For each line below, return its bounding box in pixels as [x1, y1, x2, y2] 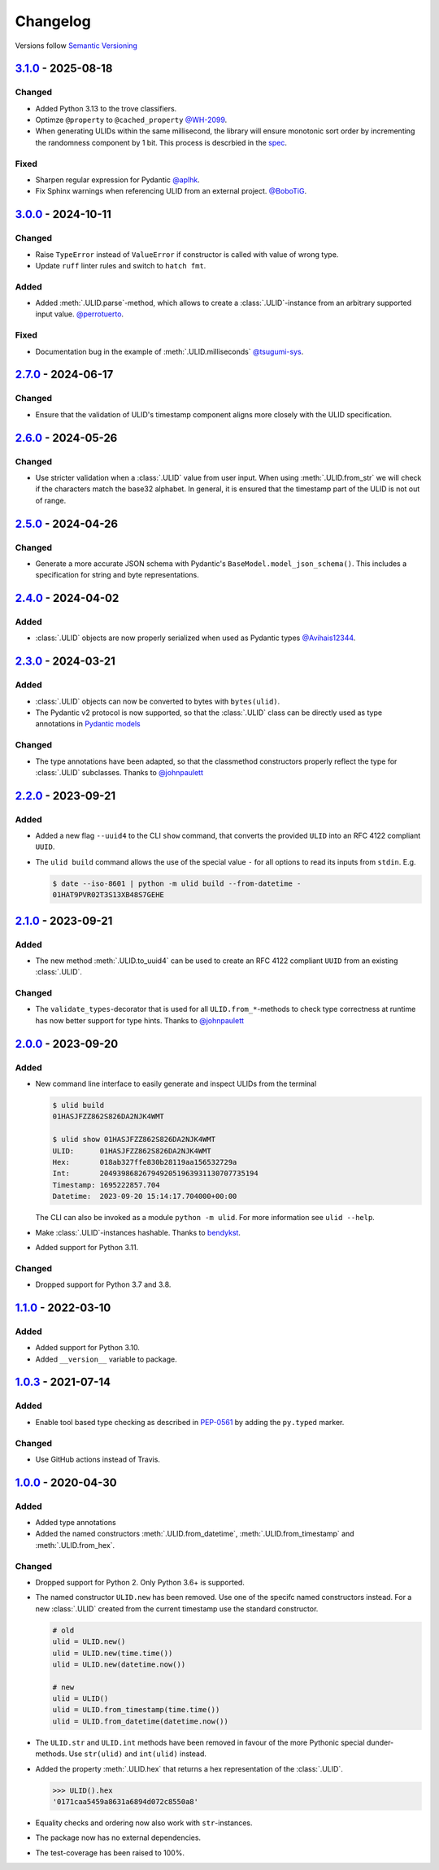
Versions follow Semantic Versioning [15, 41, 138, 50]
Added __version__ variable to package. [35, 1354, 178, 1364]
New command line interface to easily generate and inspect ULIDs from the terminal [35, 1079, 317, 1089]
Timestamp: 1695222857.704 [52, 1180, 160, 1189]
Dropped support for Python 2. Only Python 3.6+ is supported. [35, 1577, 246, 1587]
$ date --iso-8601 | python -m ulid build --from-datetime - [52, 878, 302, 888]
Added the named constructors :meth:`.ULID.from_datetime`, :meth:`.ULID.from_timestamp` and [35, 1529, 354, 1539]
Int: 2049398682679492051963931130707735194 [52, 1169, 259, 1179]
